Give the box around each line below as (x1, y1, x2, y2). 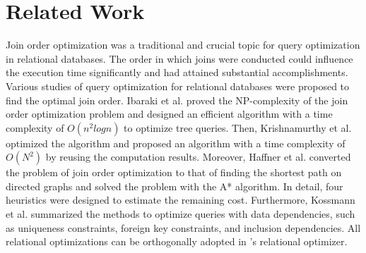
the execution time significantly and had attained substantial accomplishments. (6, 65, 348, 80)
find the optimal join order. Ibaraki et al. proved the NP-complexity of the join (6, 92, 348, 107)
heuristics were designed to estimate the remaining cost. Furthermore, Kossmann (6, 192, 355, 207)
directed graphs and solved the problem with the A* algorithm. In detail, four (6, 178, 343, 193)
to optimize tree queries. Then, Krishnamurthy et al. (124, 120, 352, 135)
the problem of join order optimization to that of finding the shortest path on (6, 165, 342, 180)
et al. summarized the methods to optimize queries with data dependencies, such (6, 206, 355, 221)
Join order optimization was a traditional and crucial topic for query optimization (6, 37, 360, 52)
